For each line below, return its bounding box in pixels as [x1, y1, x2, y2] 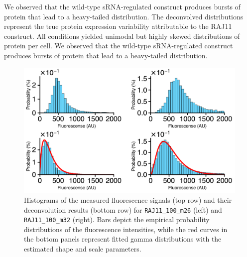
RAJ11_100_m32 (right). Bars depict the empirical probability [24, 214, 210, 225]
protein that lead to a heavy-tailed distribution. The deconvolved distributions [4, 11, 244, 21]
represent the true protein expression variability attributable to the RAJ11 [4, 21, 232, 31]
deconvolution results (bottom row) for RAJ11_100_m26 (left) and [24, 204, 222, 215]
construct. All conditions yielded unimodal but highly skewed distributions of [4, 30, 240, 41]
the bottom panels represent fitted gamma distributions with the [24, 234, 222, 244]
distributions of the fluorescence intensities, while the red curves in [24, 224, 228, 234]
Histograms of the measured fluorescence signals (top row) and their [24, 194, 232, 205]
